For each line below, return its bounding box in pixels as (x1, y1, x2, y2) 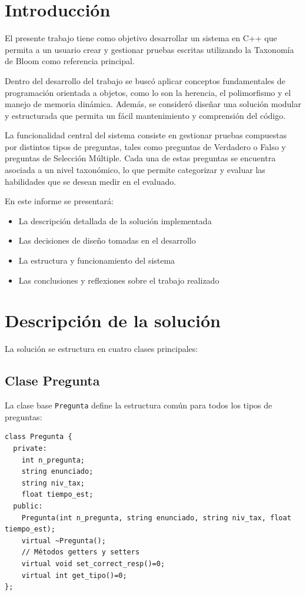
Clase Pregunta (5, 371, 100, 390)
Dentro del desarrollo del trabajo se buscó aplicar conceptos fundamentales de (5, 74, 285, 87)
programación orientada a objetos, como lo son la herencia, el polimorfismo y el (5, 86, 291, 98)
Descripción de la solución (5, 308, 221, 333)
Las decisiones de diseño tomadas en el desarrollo (18, 234, 196, 247)
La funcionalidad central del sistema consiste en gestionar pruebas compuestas (5, 129, 287, 141)
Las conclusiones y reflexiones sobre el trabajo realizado (18, 274, 219, 286)
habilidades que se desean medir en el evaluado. (5, 175, 177, 187)
